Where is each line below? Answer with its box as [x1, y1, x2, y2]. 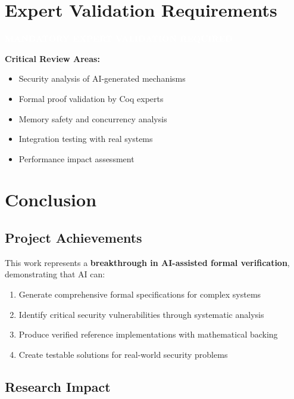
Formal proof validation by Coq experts [18, 92, 164, 104]
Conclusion [5, 187, 97, 212]
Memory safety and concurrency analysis [18, 112, 167, 125]
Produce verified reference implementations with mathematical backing [18, 328, 278, 341]
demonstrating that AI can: [5, 268, 105, 280]
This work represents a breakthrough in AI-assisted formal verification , [5, 256, 290, 268]
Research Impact [5, 377, 111, 395]
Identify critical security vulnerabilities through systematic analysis [18, 308, 264, 320]
